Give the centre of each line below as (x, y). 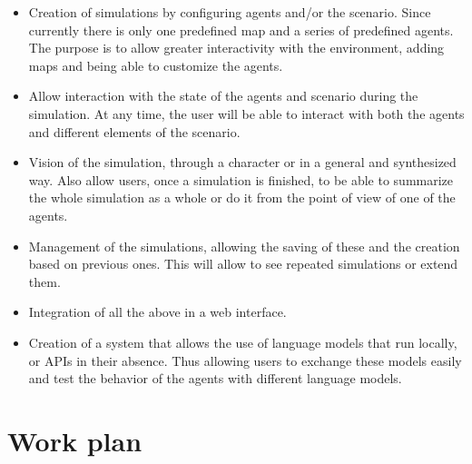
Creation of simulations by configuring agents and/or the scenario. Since (230, 12)
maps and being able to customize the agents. (156, 65)
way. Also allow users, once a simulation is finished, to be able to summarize (241, 179)
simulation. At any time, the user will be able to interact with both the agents (246, 113)
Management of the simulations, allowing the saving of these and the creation (244, 246)
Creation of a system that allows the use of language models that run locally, (243, 342)
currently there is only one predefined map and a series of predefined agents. (241, 30)
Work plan (75, 440)
